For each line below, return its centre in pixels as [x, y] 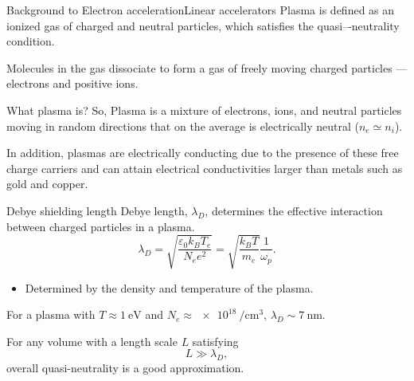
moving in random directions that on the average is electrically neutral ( [183, 126]
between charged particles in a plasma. [101, 226]
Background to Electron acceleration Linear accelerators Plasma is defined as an [201, 10]
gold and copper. [47, 184]
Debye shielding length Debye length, [97, 210]
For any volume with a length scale [92, 341]
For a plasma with [51, 314]
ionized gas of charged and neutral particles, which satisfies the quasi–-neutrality [203, 25]
